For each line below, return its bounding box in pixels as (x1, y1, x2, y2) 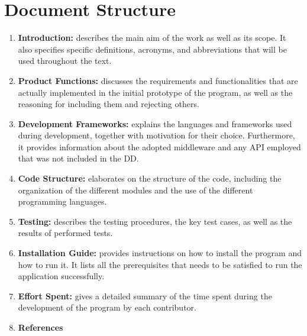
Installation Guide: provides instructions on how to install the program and (18, 247, 302, 259)
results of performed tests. (18, 227, 113, 239)
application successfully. (18, 270, 105, 282)
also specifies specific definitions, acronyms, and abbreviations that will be (18, 43, 287, 55)
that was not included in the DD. (18, 152, 139, 164)
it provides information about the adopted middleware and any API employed (18, 140, 301, 153)
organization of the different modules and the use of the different (18, 183, 253, 196)
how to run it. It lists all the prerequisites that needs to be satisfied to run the (18, 258, 302, 270)
